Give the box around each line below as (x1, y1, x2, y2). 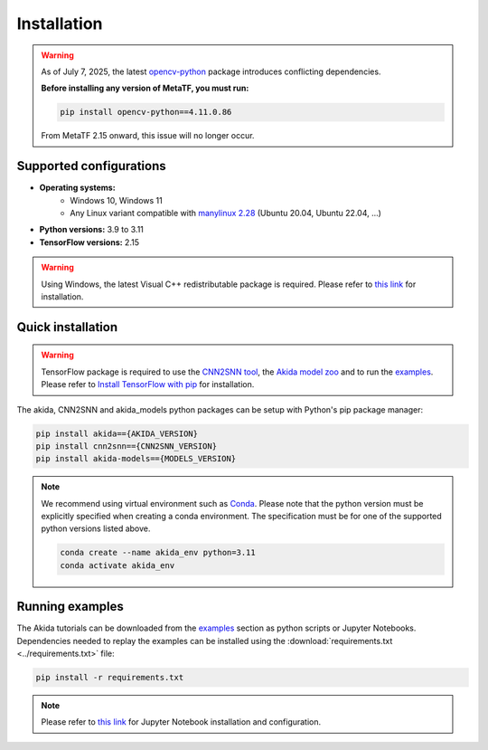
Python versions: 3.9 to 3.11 (39, 224, 145, 235)
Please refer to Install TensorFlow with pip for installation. (41, 379, 255, 390)
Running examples (16, 599, 124, 614)
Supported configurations (16, 158, 166, 174)
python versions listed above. (41, 523, 151, 534)
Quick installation (16, 319, 118, 335)
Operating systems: (39, 182, 117, 194)
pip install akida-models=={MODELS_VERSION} (35, 453, 237, 464)
